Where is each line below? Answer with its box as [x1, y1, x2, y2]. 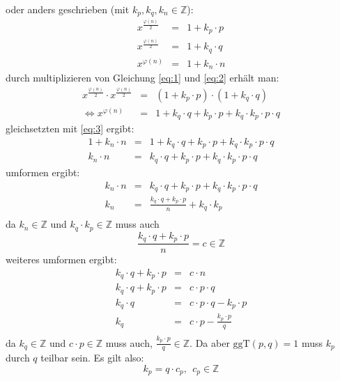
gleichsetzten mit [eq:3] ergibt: [6, 121, 134, 136]
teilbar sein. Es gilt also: [40, 350, 144, 365]
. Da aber [190, 335, 230, 350]
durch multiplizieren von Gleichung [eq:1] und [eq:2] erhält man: [6, 70, 279, 85]
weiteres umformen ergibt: [6, 252, 117, 267]
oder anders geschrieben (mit [6, 2, 130, 16]
